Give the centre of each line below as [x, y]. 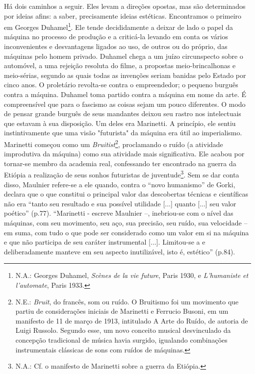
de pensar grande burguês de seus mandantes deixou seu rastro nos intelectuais [123, 113]
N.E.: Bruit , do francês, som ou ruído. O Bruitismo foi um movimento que [127, 301]
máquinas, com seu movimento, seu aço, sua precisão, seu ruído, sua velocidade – [126, 223]
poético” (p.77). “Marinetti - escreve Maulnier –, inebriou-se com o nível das [119, 213]
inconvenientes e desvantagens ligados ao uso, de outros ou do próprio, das [116, 46]
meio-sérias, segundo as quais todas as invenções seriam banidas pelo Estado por [125, 75]
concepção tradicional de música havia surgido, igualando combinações [121, 339]
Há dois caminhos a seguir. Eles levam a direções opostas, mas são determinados [125, 6]
